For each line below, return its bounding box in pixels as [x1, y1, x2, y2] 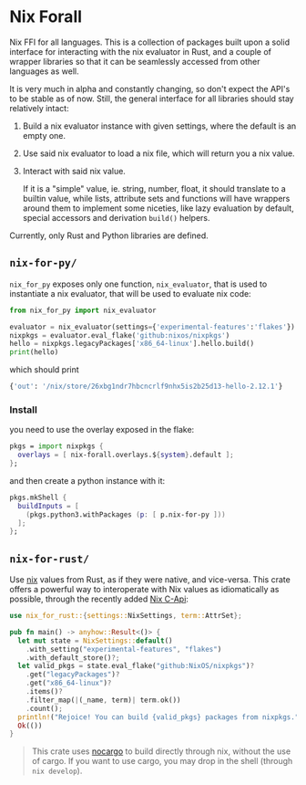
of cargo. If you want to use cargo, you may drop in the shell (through [31, 756, 293, 767]
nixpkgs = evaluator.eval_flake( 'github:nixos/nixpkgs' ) [9, 330, 230, 340]
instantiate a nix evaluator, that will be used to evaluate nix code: [9, 288, 252, 298]
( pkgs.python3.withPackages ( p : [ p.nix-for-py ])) [25, 509, 226, 519]
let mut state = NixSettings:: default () [17, 636, 173, 645]
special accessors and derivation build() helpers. [22, 212, 211, 223]
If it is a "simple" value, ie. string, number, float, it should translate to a [22, 183, 287, 194]
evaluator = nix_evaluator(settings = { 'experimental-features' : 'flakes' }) [9, 322, 296, 331]
